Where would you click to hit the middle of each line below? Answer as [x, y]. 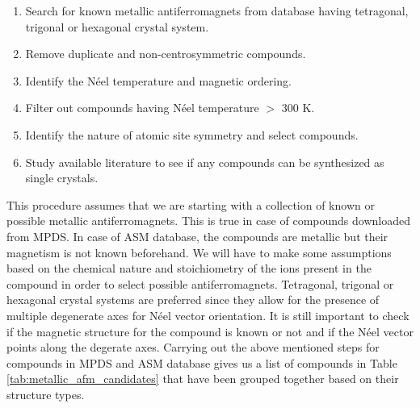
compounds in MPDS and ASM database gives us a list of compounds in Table [202, 362]
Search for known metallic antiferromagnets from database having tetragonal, [217, 10]
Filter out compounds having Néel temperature [142, 108]
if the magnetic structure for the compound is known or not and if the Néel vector [210, 331]
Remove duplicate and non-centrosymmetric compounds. [166, 54]
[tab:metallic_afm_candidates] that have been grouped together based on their [203, 379]
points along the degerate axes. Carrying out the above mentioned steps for [193, 347]
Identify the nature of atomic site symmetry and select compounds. [192, 134]
